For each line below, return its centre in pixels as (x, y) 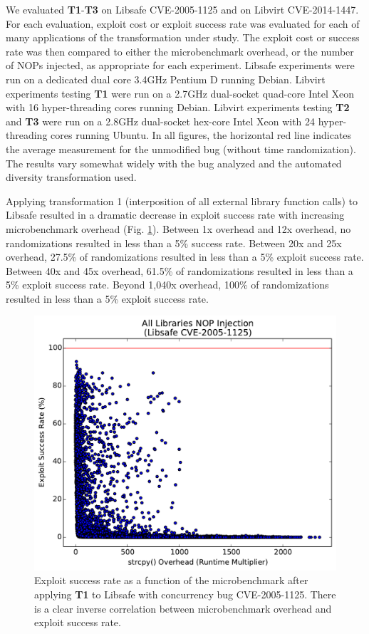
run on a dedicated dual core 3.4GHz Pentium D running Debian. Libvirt (166, 79)
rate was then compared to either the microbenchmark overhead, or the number (180, 51)
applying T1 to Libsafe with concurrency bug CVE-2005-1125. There (185, 594)
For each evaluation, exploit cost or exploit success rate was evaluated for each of (183, 23)
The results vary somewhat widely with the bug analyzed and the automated (174, 163)
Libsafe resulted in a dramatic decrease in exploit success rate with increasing (175, 215)
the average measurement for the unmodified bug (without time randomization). (181, 149)
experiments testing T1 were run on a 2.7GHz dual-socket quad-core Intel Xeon (180, 93)
